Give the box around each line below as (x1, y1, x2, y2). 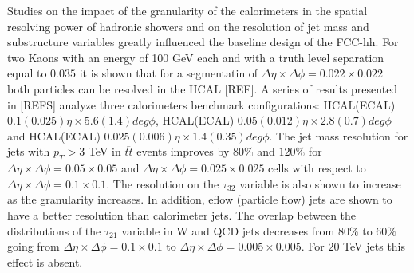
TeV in (88, 143, 121, 160)
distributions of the (7, 222, 101, 239)
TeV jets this (343, 238, 406, 255)
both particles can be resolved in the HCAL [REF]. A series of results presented (7, 80, 398, 97)
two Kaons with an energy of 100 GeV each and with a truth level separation (7, 49, 384, 65)
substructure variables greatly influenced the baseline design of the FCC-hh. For (7, 34, 399, 50)
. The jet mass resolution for (269, 127, 408, 144)
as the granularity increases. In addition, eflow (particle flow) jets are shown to (7, 191, 392, 208)
